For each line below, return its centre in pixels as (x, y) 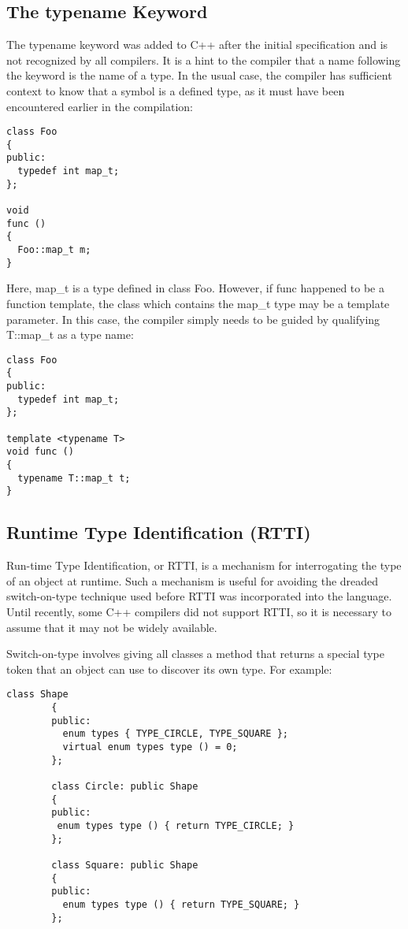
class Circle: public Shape (125, 786)
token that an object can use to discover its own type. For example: (169, 669)
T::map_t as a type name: (70, 334)
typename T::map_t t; (74, 478)
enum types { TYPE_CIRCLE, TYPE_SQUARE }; (175, 734)
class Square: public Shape (125, 865)
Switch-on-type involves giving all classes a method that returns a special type (196, 654)
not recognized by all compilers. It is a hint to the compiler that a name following (204, 59)
